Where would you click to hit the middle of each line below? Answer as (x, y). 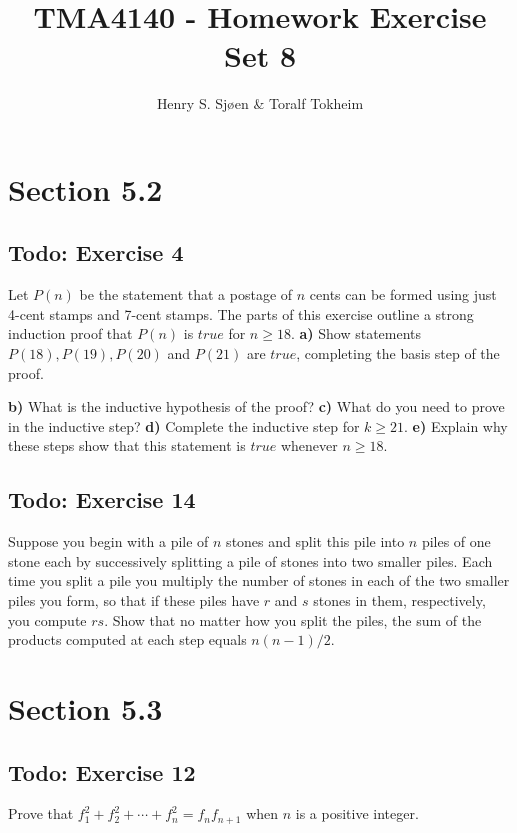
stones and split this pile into (315, 541)
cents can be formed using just (403, 294)
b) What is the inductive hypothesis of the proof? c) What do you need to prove (256, 406)
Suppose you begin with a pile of (108, 541)
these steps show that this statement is (127, 445)
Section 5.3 (85, 708)
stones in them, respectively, (399, 600)
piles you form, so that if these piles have (134, 600)
